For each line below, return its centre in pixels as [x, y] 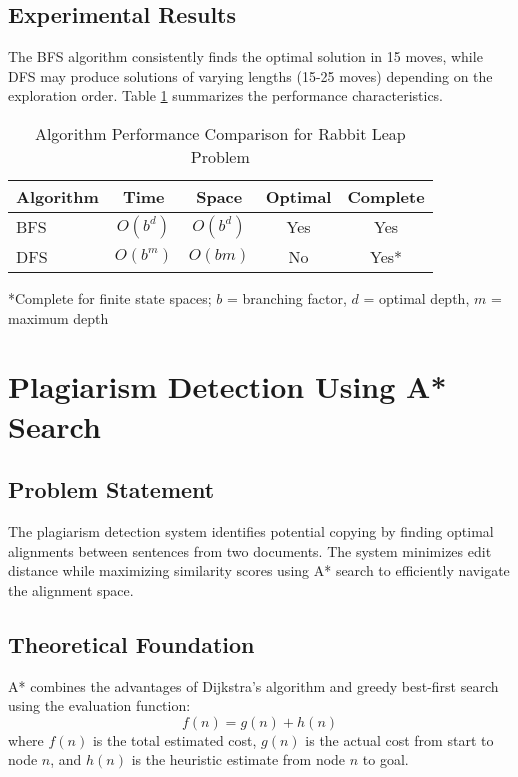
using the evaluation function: [99, 705]
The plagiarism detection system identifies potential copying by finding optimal [251, 530]
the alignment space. [71, 589]
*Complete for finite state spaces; [110, 297]
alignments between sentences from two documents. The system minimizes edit [250, 550]
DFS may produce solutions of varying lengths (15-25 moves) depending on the [250, 75]
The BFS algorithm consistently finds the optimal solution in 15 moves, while [245, 56]
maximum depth [58, 317]
